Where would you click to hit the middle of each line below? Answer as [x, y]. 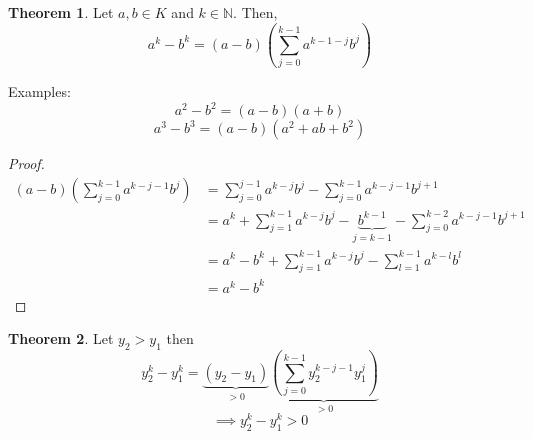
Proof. [26, 163]
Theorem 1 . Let [61, 12]
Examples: [39, 91]
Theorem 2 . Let [61, 338]
